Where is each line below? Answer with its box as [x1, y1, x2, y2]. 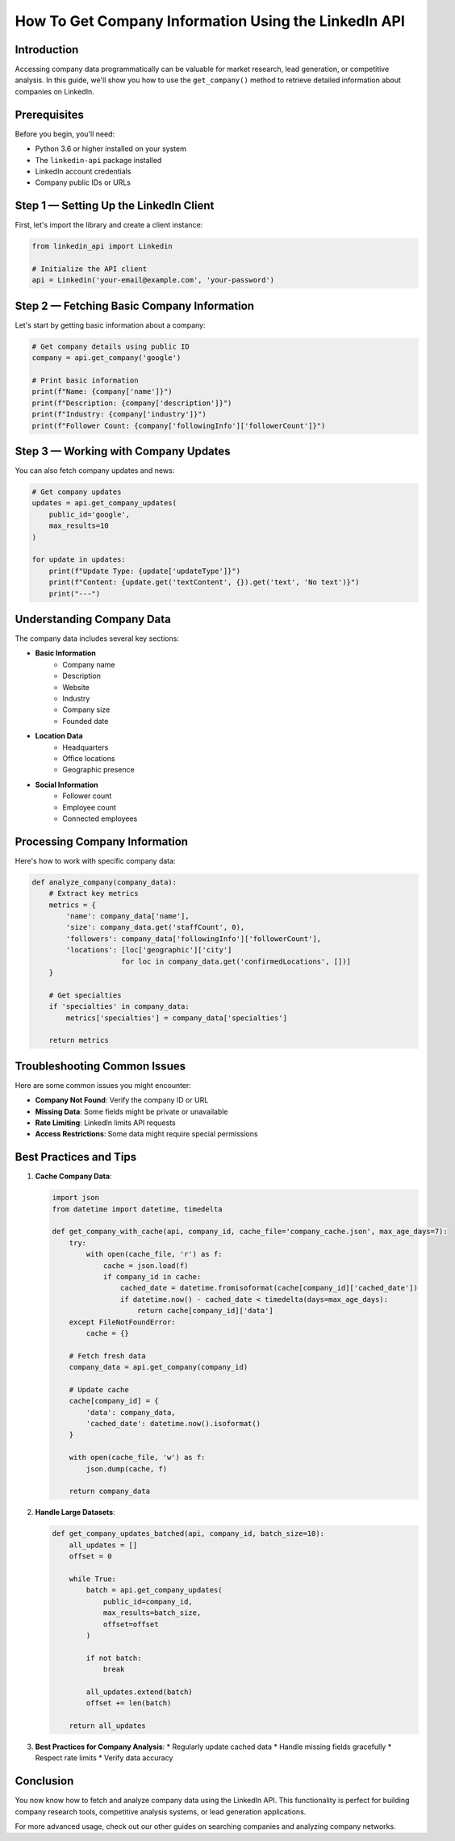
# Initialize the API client [31, 264, 148, 274]
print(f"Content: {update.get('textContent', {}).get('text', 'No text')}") [48, 578, 360, 587]
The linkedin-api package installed [35, 155, 162, 165]
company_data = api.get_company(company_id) [69, 1362, 248, 1372]
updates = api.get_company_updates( [31, 499, 177, 508]
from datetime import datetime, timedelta [52, 1204, 223, 1214]
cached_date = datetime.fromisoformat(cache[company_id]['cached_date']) [119, 1283, 419, 1293]
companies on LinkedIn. [15, 86, 94, 96]
